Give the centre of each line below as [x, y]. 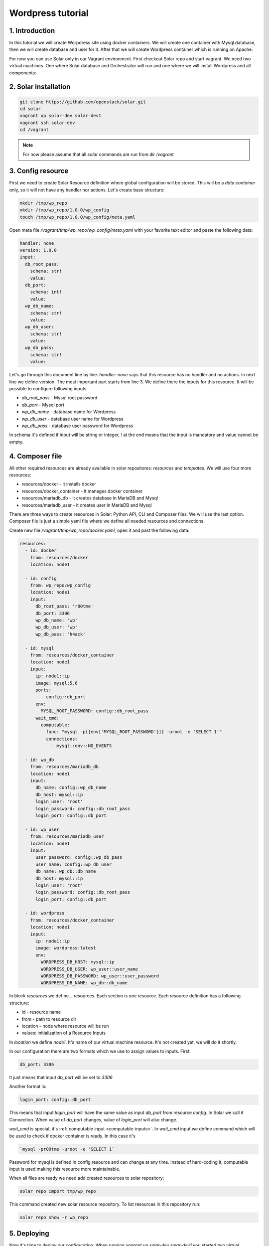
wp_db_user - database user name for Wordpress [72, 419]
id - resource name [41, 1012]
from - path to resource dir [49, 1019]
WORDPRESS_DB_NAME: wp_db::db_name [84, 983]
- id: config [41, 578]
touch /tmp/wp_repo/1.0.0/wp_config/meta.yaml [77, 217]
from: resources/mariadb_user [67, 837]
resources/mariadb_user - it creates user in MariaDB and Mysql [87, 505]
